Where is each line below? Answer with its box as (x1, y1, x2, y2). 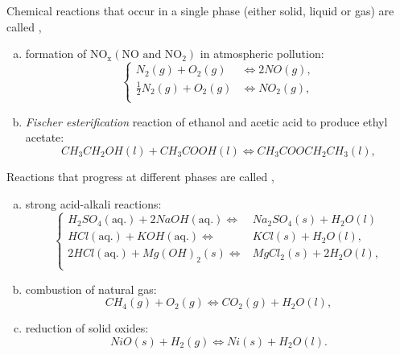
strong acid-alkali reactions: (25, 195, 162, 212)
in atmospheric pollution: (200, 45, 324, 62)
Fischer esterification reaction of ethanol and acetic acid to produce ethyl (25, 113, 388, 130)
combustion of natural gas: (25, 280, 157, 297)
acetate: (25, 129, 64, 146)
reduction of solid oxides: (25, 320, 149, 336)
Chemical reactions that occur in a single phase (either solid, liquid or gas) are (6, 2, 394, 19)
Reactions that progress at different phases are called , (6, 167, 274, 184)
